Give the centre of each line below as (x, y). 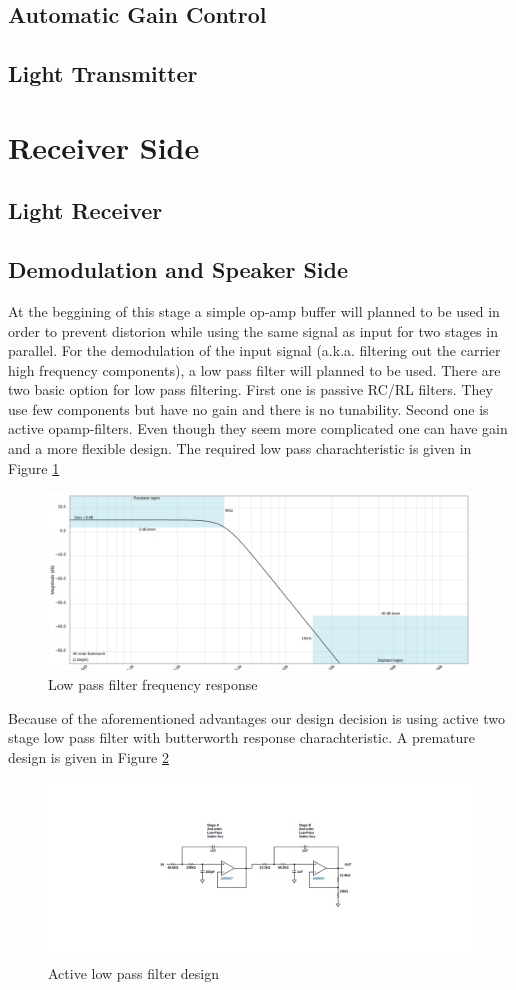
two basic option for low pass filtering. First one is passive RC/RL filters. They (250, 389)
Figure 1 (34, 467)
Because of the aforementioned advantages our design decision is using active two (256, 717)
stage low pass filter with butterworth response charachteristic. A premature (242, 737)
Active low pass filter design (133, 972)
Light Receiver (85, 210)
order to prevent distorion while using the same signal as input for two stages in (253, 330)
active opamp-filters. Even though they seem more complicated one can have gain (258, 428)
